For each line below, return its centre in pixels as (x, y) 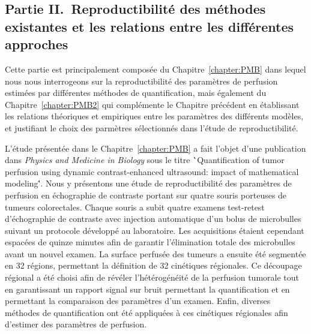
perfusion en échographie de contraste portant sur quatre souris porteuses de (146, 195)
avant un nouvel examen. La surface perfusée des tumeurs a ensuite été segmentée (155, 253)
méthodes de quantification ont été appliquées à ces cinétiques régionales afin (146, 312)
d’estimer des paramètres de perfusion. (76, 324)
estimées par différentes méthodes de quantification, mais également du (136, 93)
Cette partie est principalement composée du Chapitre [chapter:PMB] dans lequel (155, 69)
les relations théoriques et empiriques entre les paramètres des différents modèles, (154, 116)
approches (37, 44)
